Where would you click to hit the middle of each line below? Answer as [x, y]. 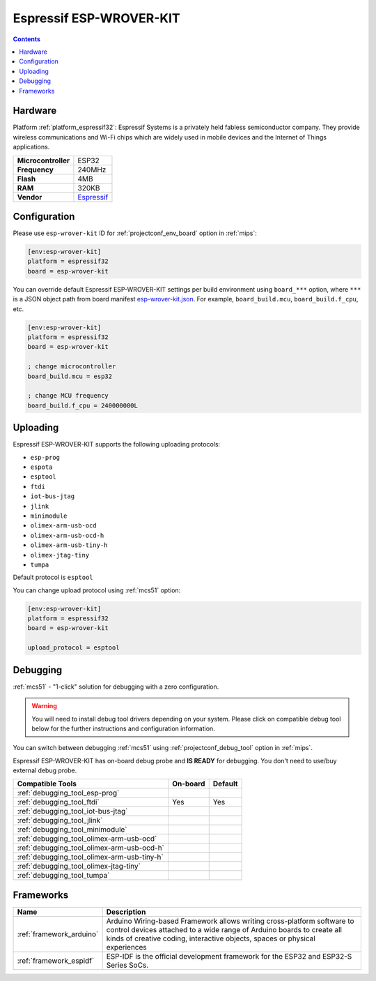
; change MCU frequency [68, 396]
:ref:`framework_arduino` [58, 934]
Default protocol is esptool [53, 577]
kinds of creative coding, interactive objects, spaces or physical [211, 938]
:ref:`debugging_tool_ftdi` [58, 802]
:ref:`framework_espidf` [56, 961]
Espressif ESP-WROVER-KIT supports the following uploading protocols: [117, 444]
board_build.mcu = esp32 [70, 376]
